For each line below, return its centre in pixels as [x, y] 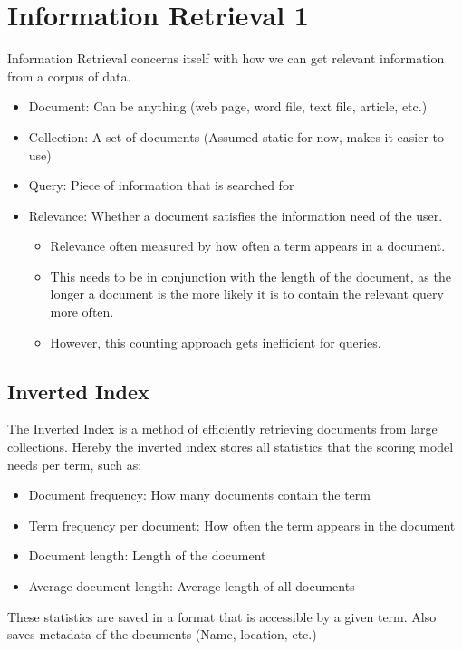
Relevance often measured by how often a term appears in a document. [248, 246]
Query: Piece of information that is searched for [161, 185]
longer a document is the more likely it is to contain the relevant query [247, 294]
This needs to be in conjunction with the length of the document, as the [250, 276]
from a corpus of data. [69, 76]
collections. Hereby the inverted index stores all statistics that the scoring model [231, 447]
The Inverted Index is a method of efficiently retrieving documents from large [222, 429]
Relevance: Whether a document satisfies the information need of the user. [236, 215]
